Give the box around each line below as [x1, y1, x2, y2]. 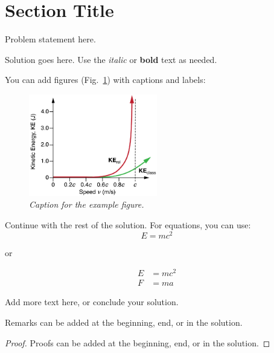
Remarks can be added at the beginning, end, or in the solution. [5, 315, 243, 328]
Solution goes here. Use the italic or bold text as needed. [5, 53, 217, 65]
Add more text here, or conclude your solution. [5, 295, 179, 308]
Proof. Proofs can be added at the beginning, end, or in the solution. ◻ [5, 336, 270, 349]
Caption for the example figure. [29, 198, 144, 211]
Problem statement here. [5, 33, 96, 45]
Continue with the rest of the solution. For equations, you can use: [5, 218, 251, 231]
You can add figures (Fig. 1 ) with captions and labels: [5, 73, 206, 86]
